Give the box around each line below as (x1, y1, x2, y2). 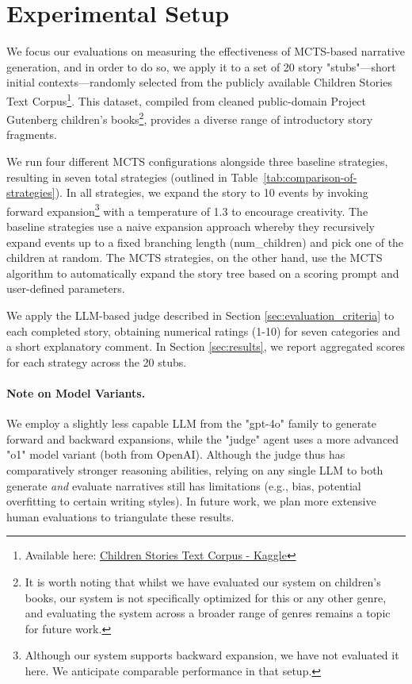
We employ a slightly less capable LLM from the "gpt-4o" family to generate (6, 415, 376, 432)
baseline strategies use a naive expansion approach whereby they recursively (6, 218, 375, 235)
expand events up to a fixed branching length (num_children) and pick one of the (6, 233, 404, 250)
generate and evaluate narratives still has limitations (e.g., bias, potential (6, 477, 361, 494)
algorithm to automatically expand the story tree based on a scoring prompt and (6, 264, 399, 281)
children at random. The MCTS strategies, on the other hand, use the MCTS (6, 249, 383, 266)
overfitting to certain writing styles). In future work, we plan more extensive (6, 493, 376, 509)
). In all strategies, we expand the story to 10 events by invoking (55, 184, 368, 201)
